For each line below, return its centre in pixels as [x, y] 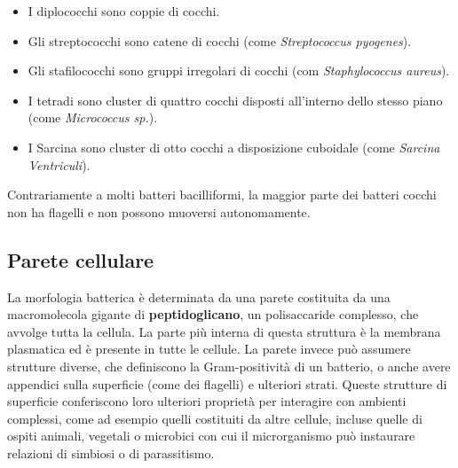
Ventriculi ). [59, 164]
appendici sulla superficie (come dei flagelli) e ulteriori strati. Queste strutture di [227, 383]
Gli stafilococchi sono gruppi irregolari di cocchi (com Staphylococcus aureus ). [239, 70]
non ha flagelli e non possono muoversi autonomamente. [159, 211]
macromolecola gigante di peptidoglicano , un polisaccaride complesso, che [213, 314]
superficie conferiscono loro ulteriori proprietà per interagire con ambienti [207, 401]
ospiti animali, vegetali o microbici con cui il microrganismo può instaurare [211, 436]
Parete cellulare [81, 259]
